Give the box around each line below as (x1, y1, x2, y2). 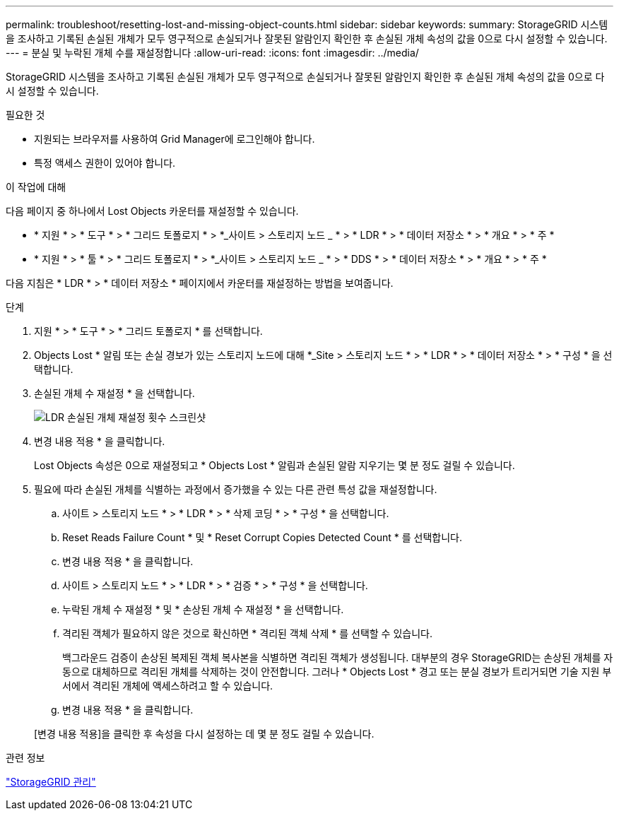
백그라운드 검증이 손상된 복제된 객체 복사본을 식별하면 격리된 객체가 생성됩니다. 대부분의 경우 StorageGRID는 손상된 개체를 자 (62, 651, 613, 663)
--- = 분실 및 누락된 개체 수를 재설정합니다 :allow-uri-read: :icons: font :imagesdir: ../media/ (6, 47, 419, 59)
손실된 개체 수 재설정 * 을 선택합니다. (34, 387, 195, 399)
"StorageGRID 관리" (6, 776, 96, 788)
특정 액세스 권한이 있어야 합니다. (34, 157, 176, 169)
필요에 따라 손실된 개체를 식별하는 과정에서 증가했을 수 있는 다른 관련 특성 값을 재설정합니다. (34, 483, 437, 495)
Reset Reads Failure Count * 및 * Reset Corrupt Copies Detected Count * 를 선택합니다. (62, 531, 463, 543)
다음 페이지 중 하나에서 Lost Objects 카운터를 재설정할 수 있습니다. (6, 205, 299, 217)
